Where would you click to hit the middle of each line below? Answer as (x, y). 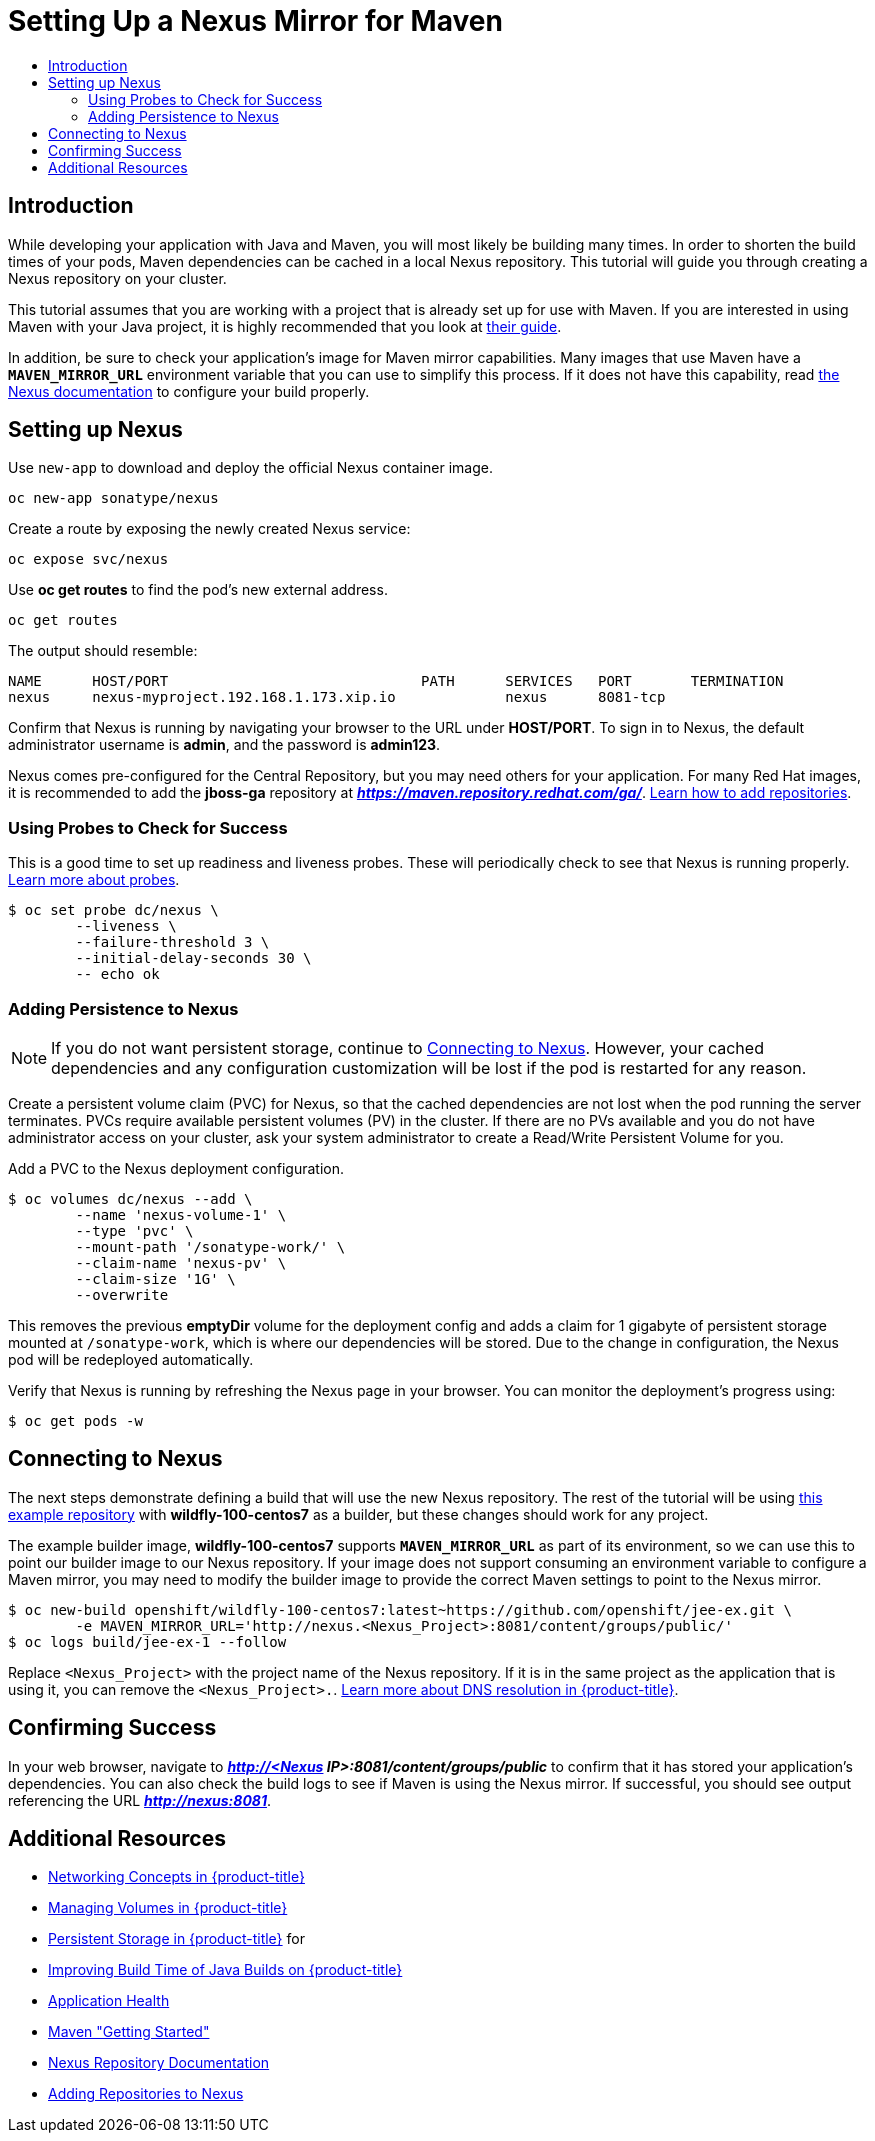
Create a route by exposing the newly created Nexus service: (209, 529)
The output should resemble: (103, 651)
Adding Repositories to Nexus (146, 2094)
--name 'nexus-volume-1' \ (181, 1214)
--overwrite (122, 1294)
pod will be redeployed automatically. (131, 1359)
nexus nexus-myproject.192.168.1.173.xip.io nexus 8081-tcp (337, 697)
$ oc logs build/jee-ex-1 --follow (147, 1641)
